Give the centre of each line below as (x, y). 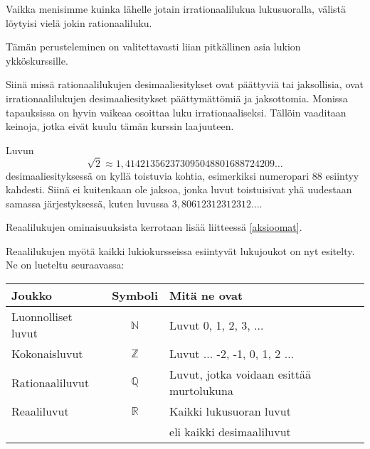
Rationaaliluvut (51, 382)
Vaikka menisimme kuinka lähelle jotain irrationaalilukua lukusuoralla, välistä (176, 9)
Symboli (135, 296)
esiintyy (342, 175)
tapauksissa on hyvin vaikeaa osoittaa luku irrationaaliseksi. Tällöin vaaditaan (176, 112)
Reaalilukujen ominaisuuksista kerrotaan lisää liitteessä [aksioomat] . (154, 227)
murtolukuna (201, 391)
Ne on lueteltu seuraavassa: (65, 265)
